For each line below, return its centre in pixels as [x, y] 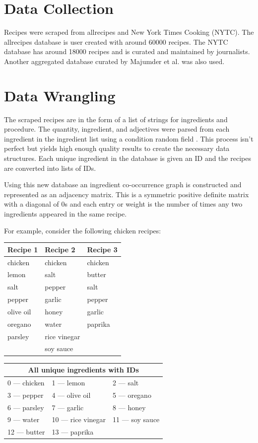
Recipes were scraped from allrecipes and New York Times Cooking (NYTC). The [129, 32]
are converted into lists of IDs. [50, 168]
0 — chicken [26, 382]
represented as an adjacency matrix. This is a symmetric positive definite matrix [127, 194]
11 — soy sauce [136, 419]
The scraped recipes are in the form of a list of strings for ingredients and [116, 119]
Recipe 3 [102, 249]
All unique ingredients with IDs [83, 369]
